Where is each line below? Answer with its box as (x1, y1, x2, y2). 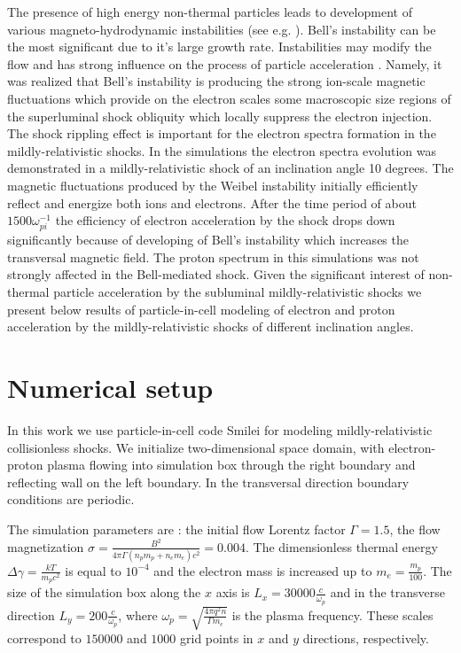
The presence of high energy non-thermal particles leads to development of (7, 3, 412, 20)
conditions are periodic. (7, 490, 135, 509)
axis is (215, 583, 250, 602)
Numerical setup (7, 369, 214, 406)
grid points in (180, 629, 254, 648)
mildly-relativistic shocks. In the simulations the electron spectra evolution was (7, 141, 437, 159)
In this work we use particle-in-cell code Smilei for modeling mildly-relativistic (7, 420, 433, 439)
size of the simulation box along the (7, 583, 201, 602)
